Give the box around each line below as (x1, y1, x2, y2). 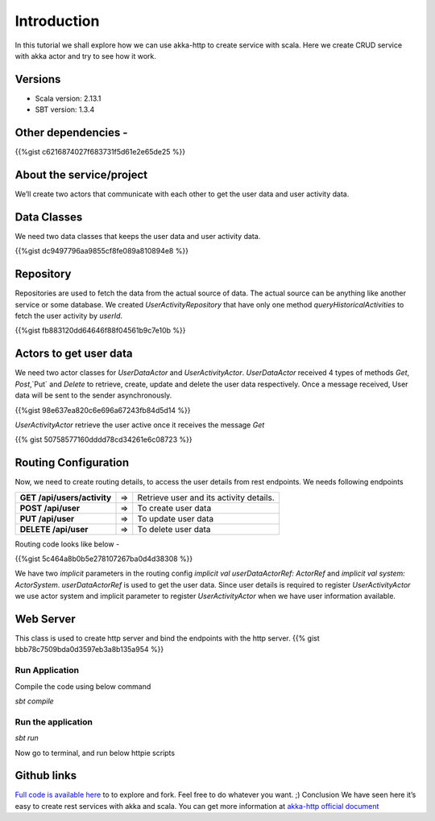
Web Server (14, 612, 76, 625)
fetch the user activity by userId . (14, 311, 123, 321)
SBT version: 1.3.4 (35, 105, 95, 114)
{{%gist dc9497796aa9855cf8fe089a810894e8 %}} (14, 246, 189, 256)
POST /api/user (19, 502, 81, 514)
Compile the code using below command (14, 681, 151, 691)
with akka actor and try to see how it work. (14, 51, 157, 60)
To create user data (137, 502, 212, 514)
